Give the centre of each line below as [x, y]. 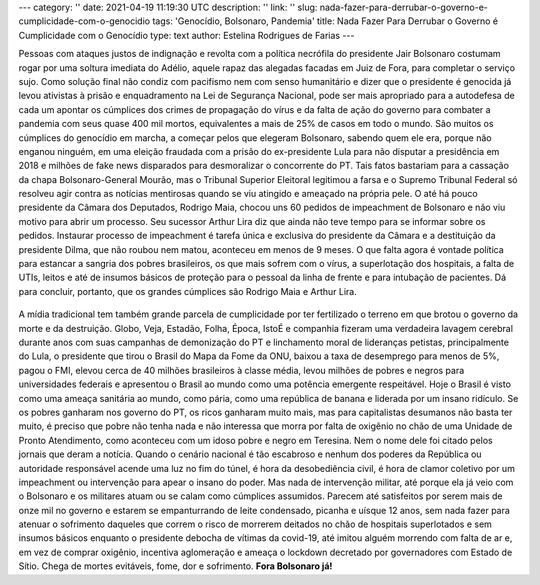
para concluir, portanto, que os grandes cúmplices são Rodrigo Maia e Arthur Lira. [187, 291]
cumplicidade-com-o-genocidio [84, 21]
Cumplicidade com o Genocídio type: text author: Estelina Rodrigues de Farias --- [186, 35]
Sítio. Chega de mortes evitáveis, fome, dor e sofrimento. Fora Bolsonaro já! [175, 566]
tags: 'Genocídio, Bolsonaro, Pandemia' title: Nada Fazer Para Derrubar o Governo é [325, 21]
